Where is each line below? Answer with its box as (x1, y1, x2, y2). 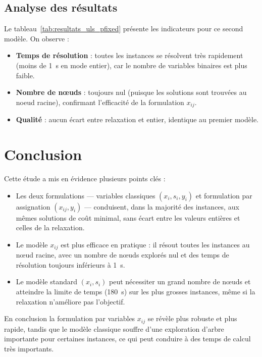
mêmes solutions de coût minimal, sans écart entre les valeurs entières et (16, 212, 240, 223)
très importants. (4, 343, 54, 353)
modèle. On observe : (4, 33, 69, 43)
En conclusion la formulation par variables (4, 313, 135, 324)
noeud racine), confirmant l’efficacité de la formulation (16, 96, 184, 107)
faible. (16, 70, 35, 80)
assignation (16, 201, 50, 212)
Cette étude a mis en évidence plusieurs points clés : (4, 173, 166, 183)
